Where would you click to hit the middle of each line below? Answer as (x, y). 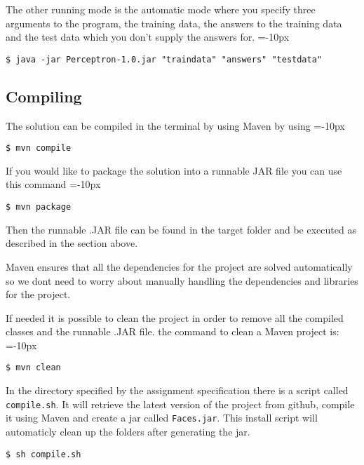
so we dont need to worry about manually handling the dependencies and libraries (182, 280)
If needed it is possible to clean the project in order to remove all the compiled (175, 317)
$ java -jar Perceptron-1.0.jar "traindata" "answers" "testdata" (164, 59)
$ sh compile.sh (43, 454)
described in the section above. (72, 243)
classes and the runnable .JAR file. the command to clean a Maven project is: (173, 331)
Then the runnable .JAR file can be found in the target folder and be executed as (181, 229)
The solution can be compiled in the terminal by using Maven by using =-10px (175, 125)
